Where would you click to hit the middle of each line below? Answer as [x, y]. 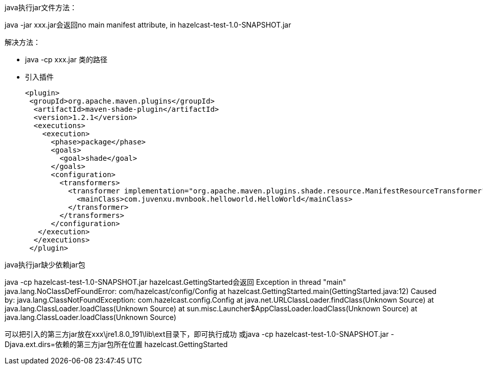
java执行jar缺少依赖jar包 [45, 265]
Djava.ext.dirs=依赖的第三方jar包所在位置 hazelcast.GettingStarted [116, 344]
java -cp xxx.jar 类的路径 [66, 59]
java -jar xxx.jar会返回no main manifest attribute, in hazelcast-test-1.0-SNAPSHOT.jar [148, 25]
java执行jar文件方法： [41, 7]
